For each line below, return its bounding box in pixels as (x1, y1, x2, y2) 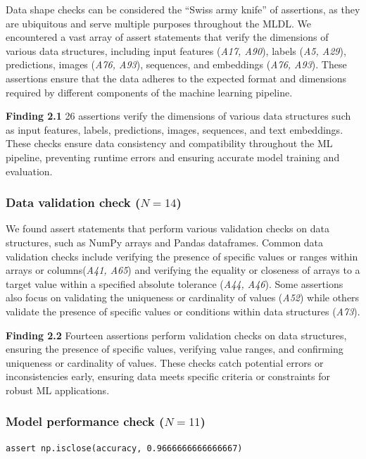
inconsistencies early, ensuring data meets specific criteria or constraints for (6, 369, 330, 384)
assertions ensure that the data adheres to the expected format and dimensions (6, 70, 347, 85)
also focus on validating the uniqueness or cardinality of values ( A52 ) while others (6, 290, 360, 305)
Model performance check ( (6, 413, 165, 430)
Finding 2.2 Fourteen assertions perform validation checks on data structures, (6, 327, 347, 342)
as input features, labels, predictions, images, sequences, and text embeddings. (6, 122, 343, 137)
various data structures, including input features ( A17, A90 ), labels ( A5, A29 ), (6, 43, 346, 58)
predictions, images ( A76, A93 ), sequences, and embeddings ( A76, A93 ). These (6, 57, 347, 72)
